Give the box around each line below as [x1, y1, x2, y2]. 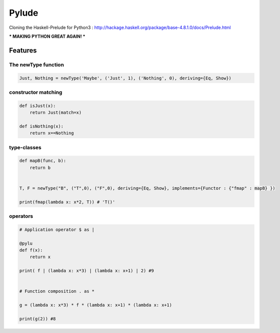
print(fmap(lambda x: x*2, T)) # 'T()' [19, 199, 115, 205]
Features [9, 46, 37, 54]
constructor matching [9, 89, 62, 96]
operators [9, 213, 33, 220]
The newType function [9, 61, 64, 68]
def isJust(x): [19, 103, 56, 108]
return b [29, 165, 51, 170]
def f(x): [19, 248, 43, 253]
